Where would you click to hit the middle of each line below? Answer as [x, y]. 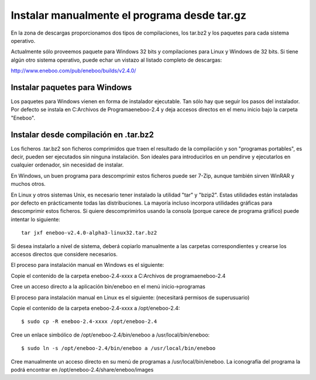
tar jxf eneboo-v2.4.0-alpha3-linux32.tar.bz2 [89, 233]
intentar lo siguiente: [36, 219]
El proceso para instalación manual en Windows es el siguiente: [87, 265]
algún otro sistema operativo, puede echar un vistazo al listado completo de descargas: [116, 60]
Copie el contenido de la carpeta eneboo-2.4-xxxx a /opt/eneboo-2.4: [95, 308]
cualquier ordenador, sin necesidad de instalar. [67, 165]
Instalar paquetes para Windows [71, 87]
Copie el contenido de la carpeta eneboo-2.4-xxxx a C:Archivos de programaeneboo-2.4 [118, 276]
